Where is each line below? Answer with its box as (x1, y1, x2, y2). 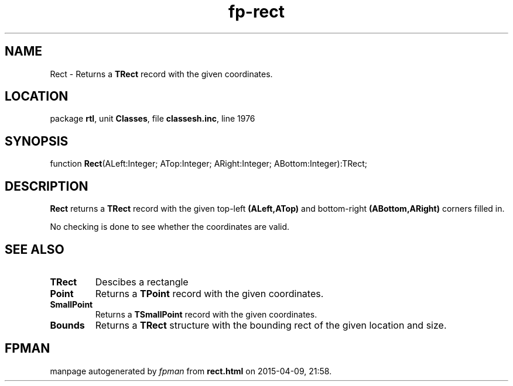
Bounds (50, 319, 85, 331)
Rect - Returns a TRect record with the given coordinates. (50, 68, 273, 79)
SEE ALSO (5, 242, 64, 257)
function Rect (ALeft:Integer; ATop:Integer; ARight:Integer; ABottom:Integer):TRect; (50, 158, 368, 169)
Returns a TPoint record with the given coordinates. (95, 287, 324, 299)
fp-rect (228, 2, 285, 22)
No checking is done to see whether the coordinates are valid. (50, 222, 290, 232)
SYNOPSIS (5, 133, 69, 149)
